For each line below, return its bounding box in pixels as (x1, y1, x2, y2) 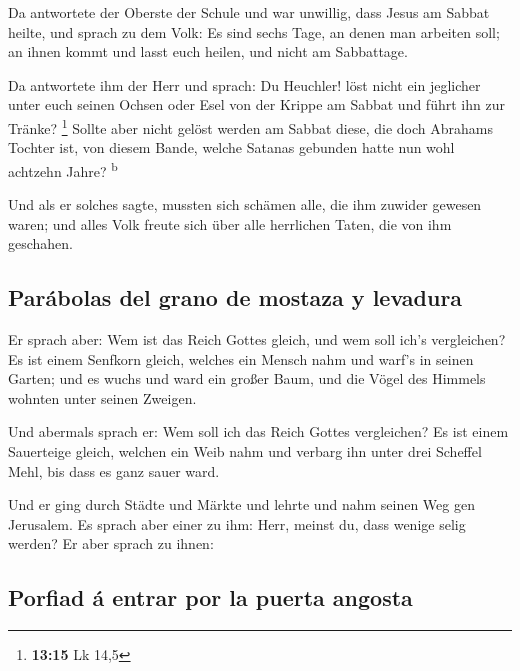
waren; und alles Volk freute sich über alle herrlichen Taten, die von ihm (8, 213, 452, 234)
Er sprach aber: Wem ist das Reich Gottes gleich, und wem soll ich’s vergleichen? (8, 329, 506, 350)
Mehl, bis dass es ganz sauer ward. (8, 460, 220, 481)
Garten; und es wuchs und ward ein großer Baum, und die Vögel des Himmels (8, 368, 486, 389)
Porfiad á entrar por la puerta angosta (8, 582, 413, 613)
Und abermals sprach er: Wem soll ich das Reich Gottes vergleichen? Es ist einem (8, 421, 509, 442)
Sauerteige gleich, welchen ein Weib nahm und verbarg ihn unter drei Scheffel (8, 441, 482, 462)
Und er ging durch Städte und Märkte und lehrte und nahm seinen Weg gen (8, 494, 475, 515)
